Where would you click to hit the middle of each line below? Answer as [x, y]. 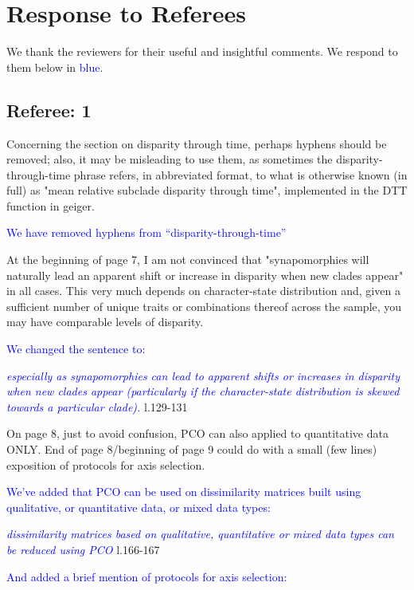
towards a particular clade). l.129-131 [97, 406]
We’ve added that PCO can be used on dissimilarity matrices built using [184, 492]
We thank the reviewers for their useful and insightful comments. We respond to [202, 51]
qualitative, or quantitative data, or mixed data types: [139, 507]
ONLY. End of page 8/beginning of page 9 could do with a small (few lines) [192, 449]
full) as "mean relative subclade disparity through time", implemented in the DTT [207, 190]
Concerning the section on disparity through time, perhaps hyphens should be [197, 143]
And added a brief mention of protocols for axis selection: [147, 576]
